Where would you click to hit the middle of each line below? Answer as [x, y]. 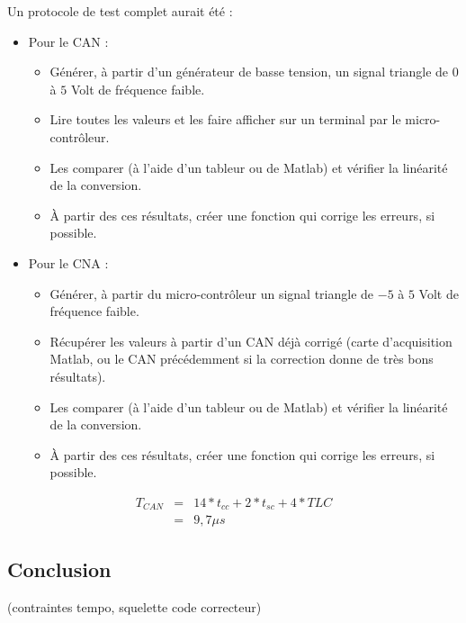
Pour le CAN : [68, 41]
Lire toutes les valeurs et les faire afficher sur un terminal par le [225, 119]
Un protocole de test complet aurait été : [120, 11]
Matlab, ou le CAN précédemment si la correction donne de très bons [242, 359]
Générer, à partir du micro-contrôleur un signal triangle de [212, 293]
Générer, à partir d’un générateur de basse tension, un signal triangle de [249, 72]
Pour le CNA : [68, 262]
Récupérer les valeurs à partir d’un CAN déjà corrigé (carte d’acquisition [251, 341]
